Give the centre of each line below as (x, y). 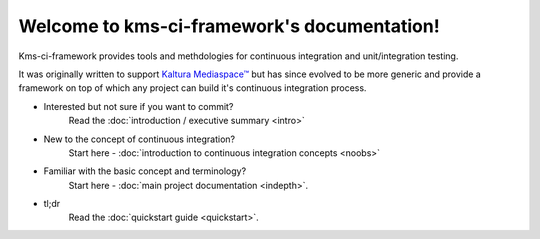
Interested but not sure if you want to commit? (138, 106)
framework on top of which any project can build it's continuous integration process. (192, 88)
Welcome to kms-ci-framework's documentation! (229, 26)
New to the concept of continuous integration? (139, 139)
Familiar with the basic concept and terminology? (145, 171)
